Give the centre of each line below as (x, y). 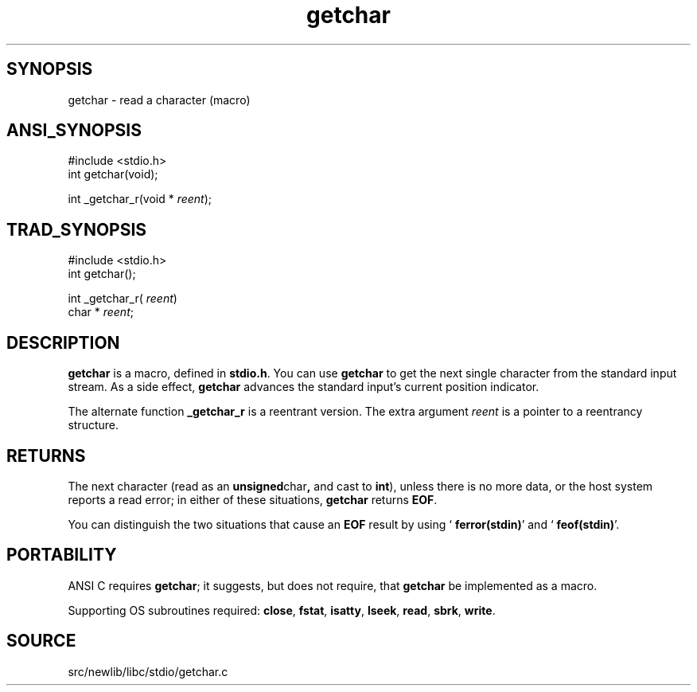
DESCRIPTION (63, 342)
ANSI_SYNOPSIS (74, 131)
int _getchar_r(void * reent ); (140, 199)
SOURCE (41, 641)
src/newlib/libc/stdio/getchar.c (148, 671)
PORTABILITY (62, 555)
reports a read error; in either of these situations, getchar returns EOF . (253, 499)
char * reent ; (101, 312)
